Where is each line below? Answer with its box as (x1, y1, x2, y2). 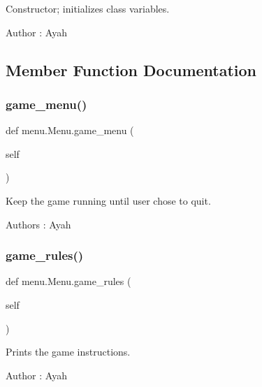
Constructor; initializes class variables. (6, 1, 170, 15)
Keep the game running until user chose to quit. (6, 193, 211, 207)
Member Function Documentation (6, 59, 257, 80)
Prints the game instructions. (6, 344, 131, 359)
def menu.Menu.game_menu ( (6, 123, 134, 138)
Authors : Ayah (6, 217, 71, 231)
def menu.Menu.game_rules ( (6, 274, 131, 289)
